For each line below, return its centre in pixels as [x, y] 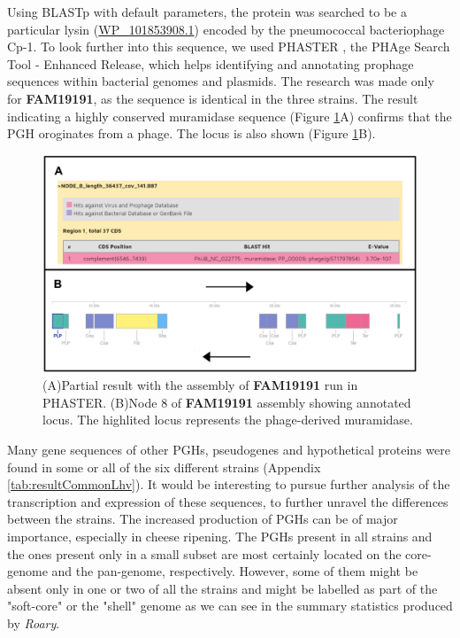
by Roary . [34, 623]
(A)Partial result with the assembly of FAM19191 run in [200, 385]
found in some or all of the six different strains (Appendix [164, 467]
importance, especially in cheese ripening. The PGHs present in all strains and [220, 537]
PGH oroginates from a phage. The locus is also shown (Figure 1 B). [192, 133]
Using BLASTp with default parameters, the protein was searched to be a [207, 12]
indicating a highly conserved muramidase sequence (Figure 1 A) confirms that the [230, 116]
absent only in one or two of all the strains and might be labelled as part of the [222, 588]
